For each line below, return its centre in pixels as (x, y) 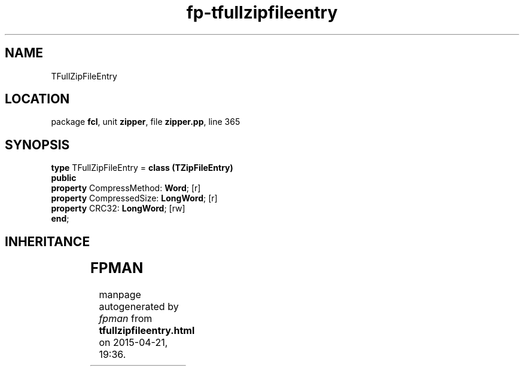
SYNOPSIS (37, 145)
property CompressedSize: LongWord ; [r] (134, 198)
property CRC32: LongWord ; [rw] (118, 209)
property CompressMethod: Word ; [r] (126, 188)
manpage (120, 295)
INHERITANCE (48, 241)
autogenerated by (139, 307)
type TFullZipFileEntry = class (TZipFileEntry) (142, 168)
